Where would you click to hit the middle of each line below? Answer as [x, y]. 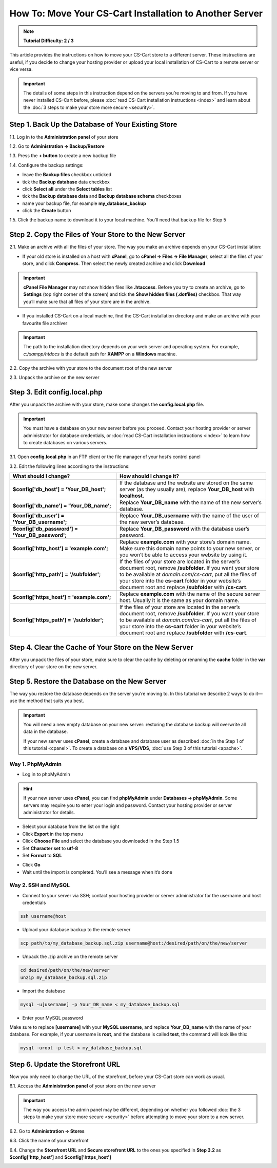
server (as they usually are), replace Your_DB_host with [187, 489]
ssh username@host [43, 916]
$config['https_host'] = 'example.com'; [62, 597]
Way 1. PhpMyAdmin [35, 764]
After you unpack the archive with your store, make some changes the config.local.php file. [107, 404]
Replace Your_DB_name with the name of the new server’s [190, 502]
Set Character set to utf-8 [50, 848]
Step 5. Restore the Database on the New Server [88, 681]
